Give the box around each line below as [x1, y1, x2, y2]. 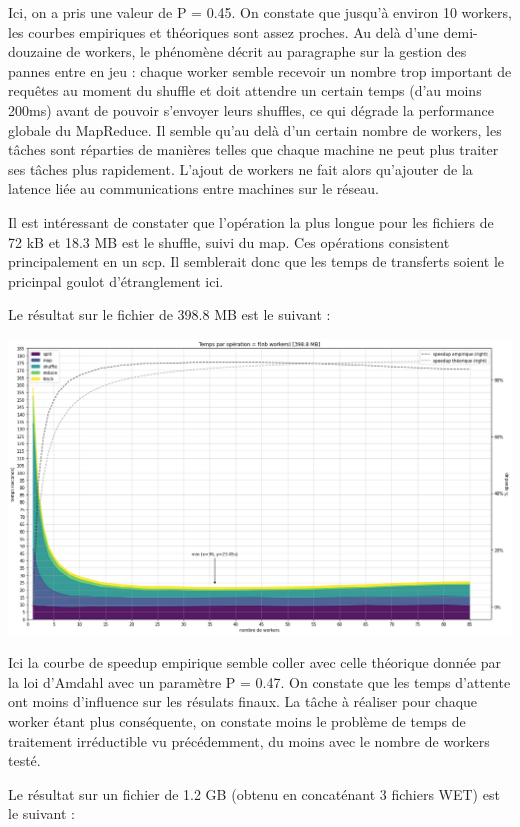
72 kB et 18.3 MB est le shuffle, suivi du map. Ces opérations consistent [8, 231, 450, 252]
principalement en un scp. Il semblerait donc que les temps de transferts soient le [8, 251, 505, 272]
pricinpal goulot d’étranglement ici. [8, 270, 224, 291]
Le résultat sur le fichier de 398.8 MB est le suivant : [8, 304, 331, 325]
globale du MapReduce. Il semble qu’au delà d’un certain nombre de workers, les [8, 119, 502, 140]
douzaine [8, 41, 62, 62]
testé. [8, 750, 41, 771]
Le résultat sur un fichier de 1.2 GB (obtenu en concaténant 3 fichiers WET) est [8, 783, 500, 804]
